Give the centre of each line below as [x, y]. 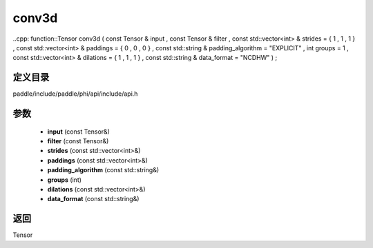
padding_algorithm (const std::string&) [103, 170]
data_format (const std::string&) [93, 199]
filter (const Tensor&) [78, 141]
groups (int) [65, 180]
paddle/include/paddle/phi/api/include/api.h [75, 94]
